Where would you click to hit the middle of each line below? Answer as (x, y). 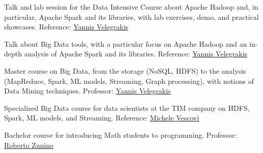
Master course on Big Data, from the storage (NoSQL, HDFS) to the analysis (125, 70)
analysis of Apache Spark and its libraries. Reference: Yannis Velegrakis (136, 54)
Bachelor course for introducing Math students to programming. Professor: (121, 134)
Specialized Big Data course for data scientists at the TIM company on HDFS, (127, 108)
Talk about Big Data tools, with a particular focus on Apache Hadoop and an (126, 43)
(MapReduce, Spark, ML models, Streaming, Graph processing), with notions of (129, 81)
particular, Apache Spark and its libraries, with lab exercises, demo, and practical (131, 17)
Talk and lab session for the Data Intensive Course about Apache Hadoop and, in (131, 7)
